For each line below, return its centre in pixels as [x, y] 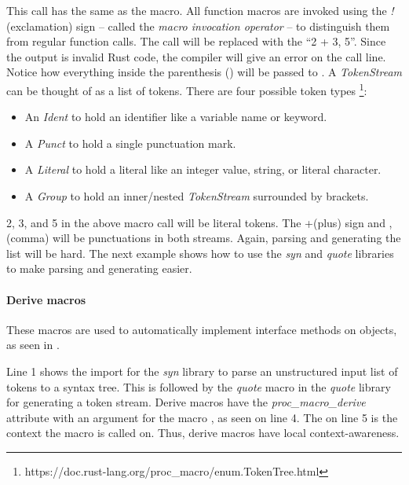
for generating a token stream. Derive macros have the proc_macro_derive [186, 402]
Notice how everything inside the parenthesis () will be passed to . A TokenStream [204, 72]
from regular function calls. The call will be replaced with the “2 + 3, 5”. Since [196, 41]
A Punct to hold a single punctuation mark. [130, 143]
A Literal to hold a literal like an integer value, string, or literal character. [203, 169]
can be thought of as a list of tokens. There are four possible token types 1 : [187, 89]
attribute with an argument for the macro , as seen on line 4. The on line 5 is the [202, 417]
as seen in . [33, 345]
